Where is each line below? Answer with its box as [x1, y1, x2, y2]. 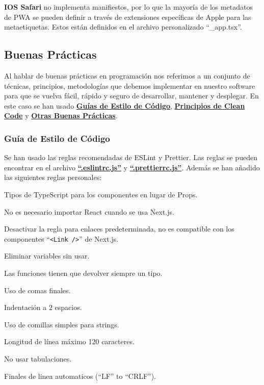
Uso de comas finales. [4, 285, 71, 295]
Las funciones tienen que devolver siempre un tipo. [4, 267, 163, 278]
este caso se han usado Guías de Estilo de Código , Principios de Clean [4, 100, 245, 111]
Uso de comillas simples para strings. [4, 319, 119, 329]
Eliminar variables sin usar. [4, 250, 90, 261]
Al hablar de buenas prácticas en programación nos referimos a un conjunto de [4, 70, 250, 81]
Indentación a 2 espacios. [4, 302, 82, 313]
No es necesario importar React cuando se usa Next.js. [4, 206, 174, 217]
